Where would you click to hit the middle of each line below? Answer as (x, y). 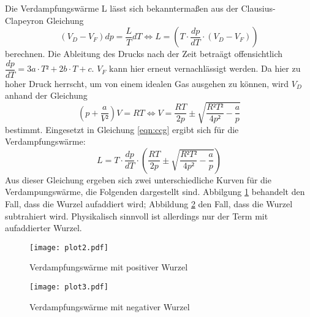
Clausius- (258, 8)
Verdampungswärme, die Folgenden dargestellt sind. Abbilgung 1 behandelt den (155, 192)
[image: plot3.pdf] (69, 287)
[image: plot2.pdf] (69, 247)
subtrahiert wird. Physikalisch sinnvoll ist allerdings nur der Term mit (137, 216)
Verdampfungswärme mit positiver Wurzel (109, 267)
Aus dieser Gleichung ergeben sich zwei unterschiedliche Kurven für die (138, 179)
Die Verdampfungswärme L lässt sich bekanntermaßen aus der (122, 8)
